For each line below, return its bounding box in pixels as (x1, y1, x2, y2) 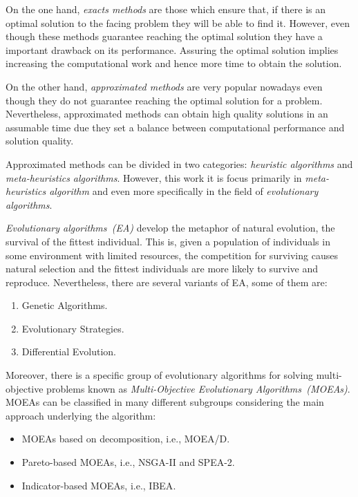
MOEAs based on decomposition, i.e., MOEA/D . (21, 431, 230, 446)
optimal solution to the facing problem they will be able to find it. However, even (6, 15, 350, 30)
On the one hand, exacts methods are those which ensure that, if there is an (6, 2, 326, 16)
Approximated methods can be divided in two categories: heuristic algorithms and (6, 156, 353, 171)
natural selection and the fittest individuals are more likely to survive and (6, 261, 318, 276)
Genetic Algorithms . (21, 298, 108, 312)
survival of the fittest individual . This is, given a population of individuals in (6, 234, 330, 248)
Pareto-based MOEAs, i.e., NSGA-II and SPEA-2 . (21, 455, 235, 469)
